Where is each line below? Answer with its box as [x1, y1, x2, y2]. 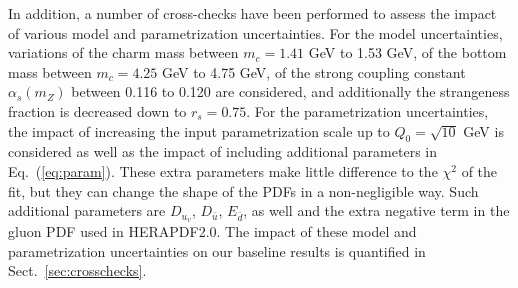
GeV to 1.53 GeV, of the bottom [308, 42, 507, 63]
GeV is [463, 120, 504, 141]
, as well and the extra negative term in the [243, 200, 510, 221]
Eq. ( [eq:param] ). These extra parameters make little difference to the [8, 160, 438, 181]
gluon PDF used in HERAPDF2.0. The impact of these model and [8, 221, 417, 241]
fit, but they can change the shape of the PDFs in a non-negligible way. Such [8, 180, 479, 201]
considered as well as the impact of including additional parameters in [8, 141, 437, 162]
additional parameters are [8, 200, 166, 221]
